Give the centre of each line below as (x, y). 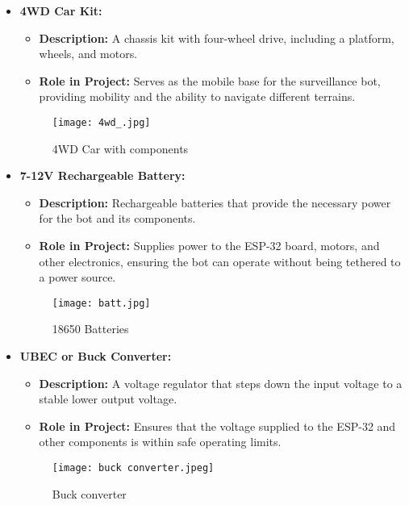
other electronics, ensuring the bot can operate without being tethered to (220, 261)
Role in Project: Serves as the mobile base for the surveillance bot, (210, 80)
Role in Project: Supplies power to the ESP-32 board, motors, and (209, 245)
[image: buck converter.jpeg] (133, 468)
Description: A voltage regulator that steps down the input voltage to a (221, 383)
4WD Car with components (120, 148)
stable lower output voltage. (108, 399)
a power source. (77, 277)
